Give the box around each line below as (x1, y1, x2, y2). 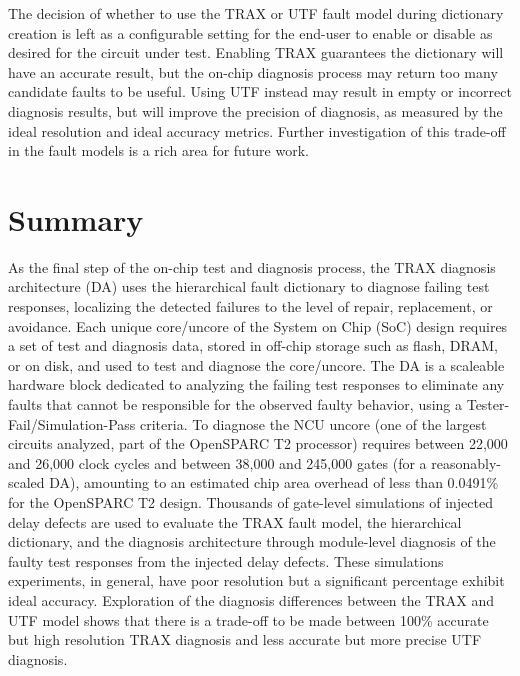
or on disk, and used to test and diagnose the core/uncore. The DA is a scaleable (8, 354, 505, 375)
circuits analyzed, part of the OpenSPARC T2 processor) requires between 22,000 (8, 433, 508, 454)
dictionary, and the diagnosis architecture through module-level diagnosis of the (8, 531, 496, 552)
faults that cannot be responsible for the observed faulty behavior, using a (8, 394, 463, 415)
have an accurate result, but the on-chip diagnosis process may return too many (8, 61, 498, 82)
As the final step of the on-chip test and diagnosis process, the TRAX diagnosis (8, 256, 496, 277)
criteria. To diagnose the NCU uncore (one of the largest (140, 413, 487, 434)
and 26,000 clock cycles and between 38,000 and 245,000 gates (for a (8, 452, 427, 473)
